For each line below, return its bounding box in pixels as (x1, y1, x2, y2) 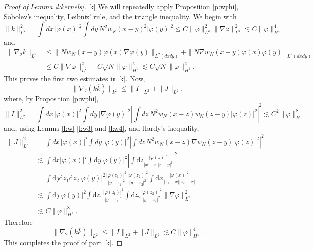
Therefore (4, 217, 33, 227)
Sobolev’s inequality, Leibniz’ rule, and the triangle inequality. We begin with (4, 11, 237, 21)
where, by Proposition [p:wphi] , (4, 93, 99, 103)
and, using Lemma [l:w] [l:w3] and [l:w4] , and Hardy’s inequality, (4, 123, 199, 133)
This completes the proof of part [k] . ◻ (4, 237, 123, 248)
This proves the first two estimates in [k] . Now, (4, 73, 145, 83)
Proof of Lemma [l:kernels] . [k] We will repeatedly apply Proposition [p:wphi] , (4, 1, 239, 11)
